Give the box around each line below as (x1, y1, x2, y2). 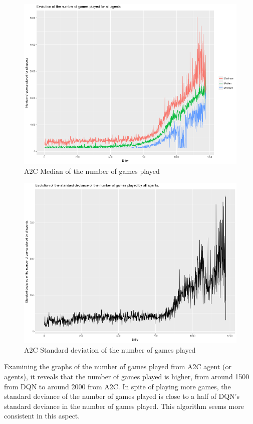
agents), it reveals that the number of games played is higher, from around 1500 (4, 371, 249, 381)
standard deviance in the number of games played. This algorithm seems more (4, 400, 244, 411)
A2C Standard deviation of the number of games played (24, 344, 196, 355)
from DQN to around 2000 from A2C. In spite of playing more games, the (4, 381, 231, 391)
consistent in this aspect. (4, 410, 80, 421)
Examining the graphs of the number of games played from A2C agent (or (4, 361, 231, 372)
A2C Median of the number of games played (24, 165, 160, 176)
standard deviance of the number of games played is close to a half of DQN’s (4, 391, 240, 401)
